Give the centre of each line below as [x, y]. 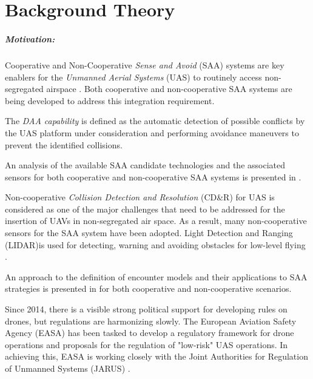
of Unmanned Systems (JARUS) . [68, 368]
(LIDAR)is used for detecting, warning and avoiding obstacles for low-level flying [155, 244]
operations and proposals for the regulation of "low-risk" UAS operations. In [146, 344]
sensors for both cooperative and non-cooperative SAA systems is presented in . [153, 176]
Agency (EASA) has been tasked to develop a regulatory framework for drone [150, 333]
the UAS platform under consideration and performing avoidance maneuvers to [152, 132]
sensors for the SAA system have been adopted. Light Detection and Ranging [149, 233]
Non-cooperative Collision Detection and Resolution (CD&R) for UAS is [140, 197]
